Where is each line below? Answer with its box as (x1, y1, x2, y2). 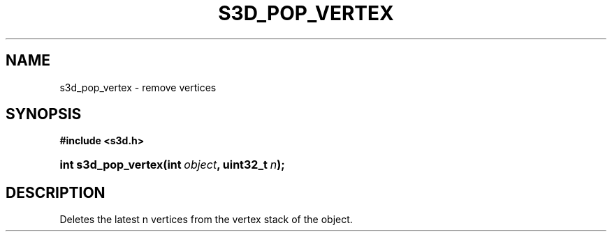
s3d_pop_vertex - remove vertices (59, 81, 217, 93)
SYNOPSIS (6, 105, 82, 123)
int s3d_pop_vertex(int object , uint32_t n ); (59, 158, 285, 172)
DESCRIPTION (6, 183, 105, 201)
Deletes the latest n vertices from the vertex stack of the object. (59, 213, 353, 226)
